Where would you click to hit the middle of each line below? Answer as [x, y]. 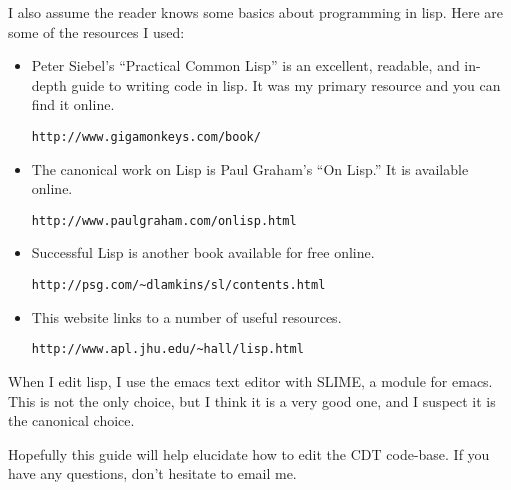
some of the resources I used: [96, 31]
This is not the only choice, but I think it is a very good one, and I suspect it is [252, 400]
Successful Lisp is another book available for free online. [203, 252]
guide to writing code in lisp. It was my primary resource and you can [286, 84]
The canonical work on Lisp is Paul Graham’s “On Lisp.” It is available [250, 168]
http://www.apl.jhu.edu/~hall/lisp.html [167, 349]
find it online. [73, 104]
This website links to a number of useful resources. [186, 316]
